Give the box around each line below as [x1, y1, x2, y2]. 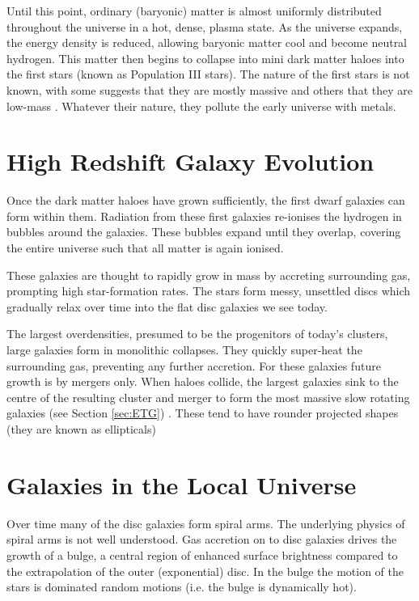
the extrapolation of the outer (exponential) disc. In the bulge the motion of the [6, 562, 404, 579]
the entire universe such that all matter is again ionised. [6, 239, 284, 256]
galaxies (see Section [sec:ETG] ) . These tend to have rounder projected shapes [6, 404, 399, 421]
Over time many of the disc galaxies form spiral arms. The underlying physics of [6, 514, 405, 531]
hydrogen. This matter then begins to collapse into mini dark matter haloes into [6, 49, 404, 66]
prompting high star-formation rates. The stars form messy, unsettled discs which [6, 282, 411, 299]
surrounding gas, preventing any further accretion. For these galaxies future [6, 357, 381, 374]
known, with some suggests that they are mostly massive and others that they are [6, 81, 413, 98]
